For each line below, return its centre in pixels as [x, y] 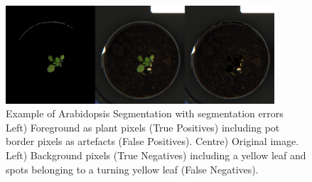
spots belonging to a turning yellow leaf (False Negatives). [132, 169]
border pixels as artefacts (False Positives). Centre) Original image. [152, 141]
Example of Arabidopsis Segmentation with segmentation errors [145, 113]
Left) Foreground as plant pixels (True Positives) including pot [143, 127]
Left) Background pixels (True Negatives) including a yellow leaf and [156, 155]
